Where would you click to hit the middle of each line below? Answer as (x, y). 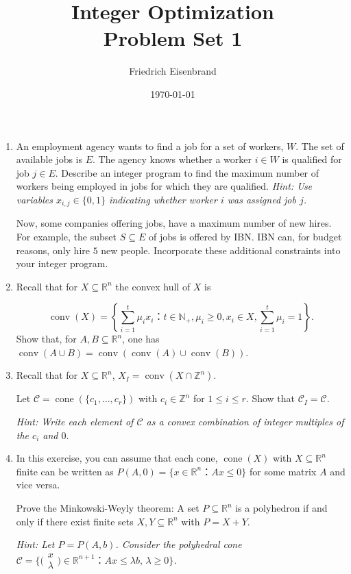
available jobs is (49, 159)
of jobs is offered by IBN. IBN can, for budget (245, 236)
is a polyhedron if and (281, 508)
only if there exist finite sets (75, 521)
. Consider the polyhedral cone (179, 544)
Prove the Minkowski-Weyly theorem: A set (108, 508)
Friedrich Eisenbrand (173, 71)
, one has (141, 339)
